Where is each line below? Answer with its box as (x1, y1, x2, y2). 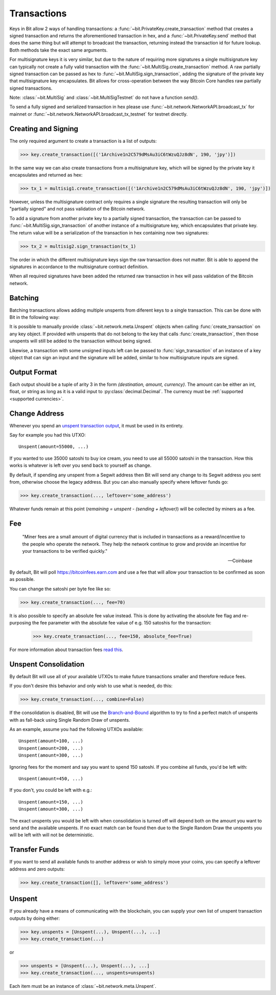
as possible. (9, 576, 35, 582)
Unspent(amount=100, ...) (18, 738, 84, 744)
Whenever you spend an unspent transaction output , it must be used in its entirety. (9, 422, 184, 428)
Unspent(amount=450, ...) (18, 776, 84, 782)
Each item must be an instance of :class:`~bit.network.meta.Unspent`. (9, 983, 156, 989)
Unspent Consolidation (9, 660, 84, 668)
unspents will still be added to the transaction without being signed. (9, 338, 152, 344)
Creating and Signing (9, 124, 79, 133)
